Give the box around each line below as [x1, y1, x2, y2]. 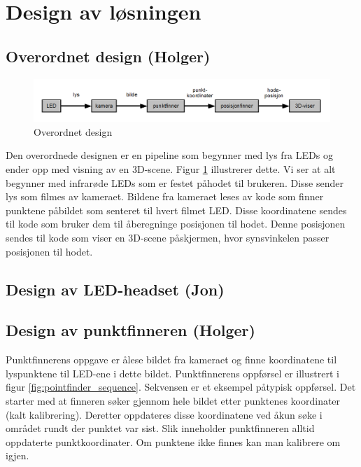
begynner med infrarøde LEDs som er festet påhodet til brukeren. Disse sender [6, 175, 344, 190]
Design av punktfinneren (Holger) [6, 319, 255, 341]
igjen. [6, 448, 29, 463]
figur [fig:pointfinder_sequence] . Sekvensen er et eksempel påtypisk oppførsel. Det [6, 379, 356, 394]
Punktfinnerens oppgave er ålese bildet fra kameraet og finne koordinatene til [6, 352, 337, 367]
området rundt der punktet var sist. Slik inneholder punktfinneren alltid [6, 421, 315, 435]
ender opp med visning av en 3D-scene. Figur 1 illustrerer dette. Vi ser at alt [6, 162, 336, 176]
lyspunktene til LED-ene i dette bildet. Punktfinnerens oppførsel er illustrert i [6, 365, 339, 380]
